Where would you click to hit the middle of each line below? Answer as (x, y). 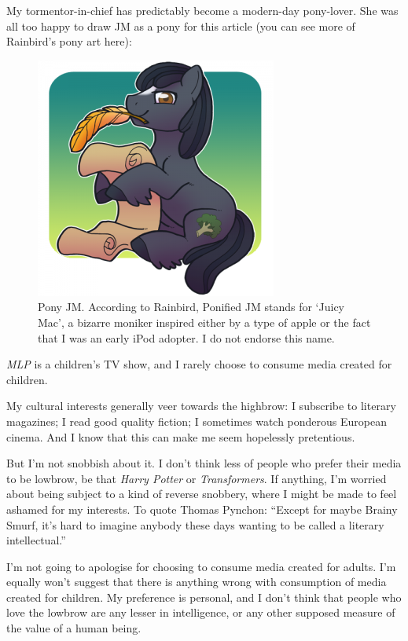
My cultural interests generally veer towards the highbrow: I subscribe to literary (201, 406)
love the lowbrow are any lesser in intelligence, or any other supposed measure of (201, 612)
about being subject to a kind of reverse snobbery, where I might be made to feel (202, 494)
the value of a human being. (74, 628)
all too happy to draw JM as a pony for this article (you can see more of (181, 26)
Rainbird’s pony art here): (69, 41)
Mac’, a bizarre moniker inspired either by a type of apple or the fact (204, 322)
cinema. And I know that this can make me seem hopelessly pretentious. (181, 436)
